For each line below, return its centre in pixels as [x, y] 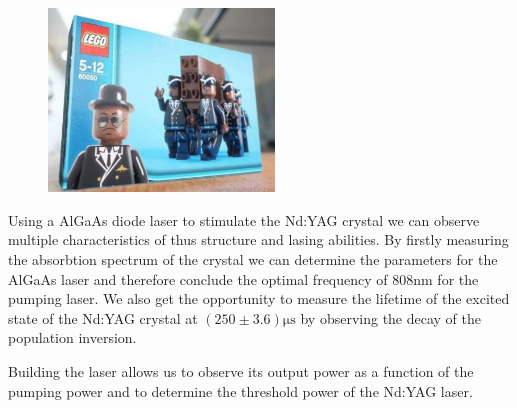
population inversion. [72, 337]
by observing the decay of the [391, 317]
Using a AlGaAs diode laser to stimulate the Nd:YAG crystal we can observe [244, 219]
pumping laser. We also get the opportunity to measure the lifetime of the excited [259, 298]
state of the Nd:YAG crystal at [103, 317]
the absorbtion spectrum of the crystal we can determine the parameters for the [253, 259]
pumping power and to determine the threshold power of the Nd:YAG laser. [240, 390]
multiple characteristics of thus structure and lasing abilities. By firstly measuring [258, 239]
